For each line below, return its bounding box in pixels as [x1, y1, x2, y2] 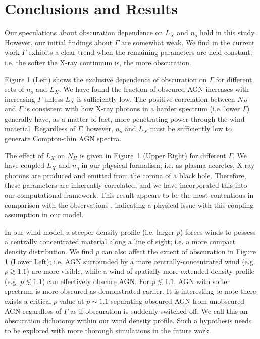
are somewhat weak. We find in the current [121, 37, 255, 47]
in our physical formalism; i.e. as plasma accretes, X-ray [81, 160, 255, 171]
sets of [5, 84, 24, 94]
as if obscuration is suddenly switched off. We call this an [70, 305, 248, 316]
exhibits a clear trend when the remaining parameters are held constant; [28, 47, 252, 58]
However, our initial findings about [5, 37, 113, 47]
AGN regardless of [5, 305, 62, 316]
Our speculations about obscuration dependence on [5, 27, 163, 38]
